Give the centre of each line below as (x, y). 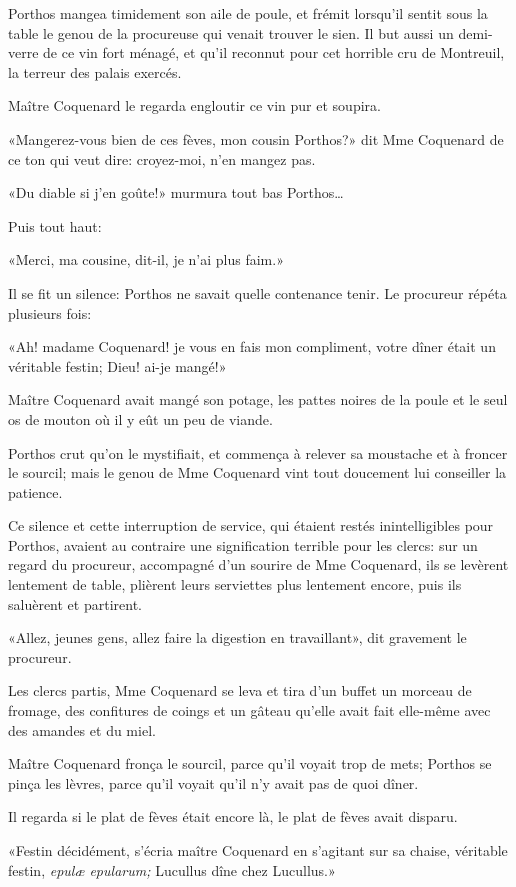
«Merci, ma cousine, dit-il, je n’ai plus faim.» (146, 259)
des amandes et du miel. (82, 729)
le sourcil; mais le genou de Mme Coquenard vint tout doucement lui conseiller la (257, 472)
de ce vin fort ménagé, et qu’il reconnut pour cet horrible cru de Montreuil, (274, 52)
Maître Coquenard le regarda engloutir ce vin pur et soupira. (194, 105)
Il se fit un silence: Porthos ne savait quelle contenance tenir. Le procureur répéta (257, 292)
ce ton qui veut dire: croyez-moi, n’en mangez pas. (162, 158)
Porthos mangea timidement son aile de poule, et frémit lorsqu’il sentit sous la (248, 13)
